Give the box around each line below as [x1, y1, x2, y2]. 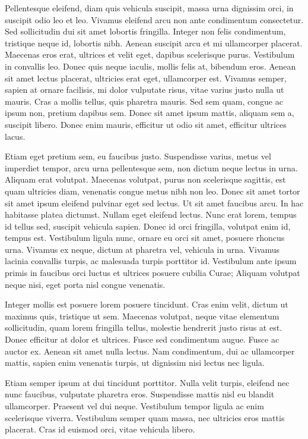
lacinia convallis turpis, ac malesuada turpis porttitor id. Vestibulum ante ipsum [5, 255, 297, 267]
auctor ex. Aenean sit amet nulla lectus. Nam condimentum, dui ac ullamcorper [5, 344, 295, 357]
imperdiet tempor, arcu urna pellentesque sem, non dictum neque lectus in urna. [5, 161, 298, 174]
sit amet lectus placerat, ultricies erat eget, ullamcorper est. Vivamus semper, [5, 71, 287, 84]
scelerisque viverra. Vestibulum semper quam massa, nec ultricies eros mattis [5, 411, 285, 424]
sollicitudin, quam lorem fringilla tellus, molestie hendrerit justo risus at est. [5, 321, 282, 334]
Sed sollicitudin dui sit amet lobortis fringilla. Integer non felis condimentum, [5, 25, 286, 37]
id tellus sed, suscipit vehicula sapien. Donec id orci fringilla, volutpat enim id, [5, 219, 291, 232]
